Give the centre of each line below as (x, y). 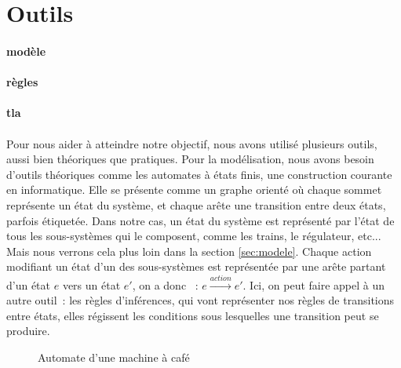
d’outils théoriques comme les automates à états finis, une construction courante (199, 174)
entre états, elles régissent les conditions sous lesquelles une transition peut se (193, 315)
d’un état (29, 284)
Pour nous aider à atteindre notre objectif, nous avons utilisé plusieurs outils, (192, 143)
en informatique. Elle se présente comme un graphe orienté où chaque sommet (194, 189)
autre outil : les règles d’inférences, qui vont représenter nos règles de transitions (200, 300)
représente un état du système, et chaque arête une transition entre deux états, (196, 204)
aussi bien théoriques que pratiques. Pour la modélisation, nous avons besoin (190, 159)
